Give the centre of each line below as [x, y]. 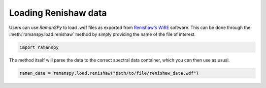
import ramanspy [39, 47]
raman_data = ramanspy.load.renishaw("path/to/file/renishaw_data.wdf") [109, 73]
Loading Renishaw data [58, 13]
